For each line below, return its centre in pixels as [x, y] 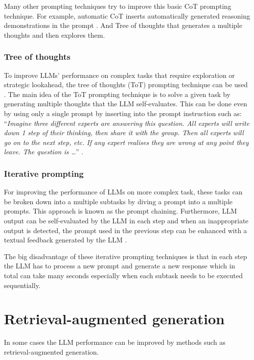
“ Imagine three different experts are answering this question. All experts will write [127, 123]
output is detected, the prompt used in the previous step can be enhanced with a [126, 230]
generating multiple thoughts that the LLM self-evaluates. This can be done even [126, 104]
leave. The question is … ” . [44, 152]
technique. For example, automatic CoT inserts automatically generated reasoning [127, 15]
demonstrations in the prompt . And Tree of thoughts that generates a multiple [123, 25]
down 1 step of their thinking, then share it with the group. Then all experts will [124, 132]
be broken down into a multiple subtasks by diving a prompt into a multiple [118, 201]
